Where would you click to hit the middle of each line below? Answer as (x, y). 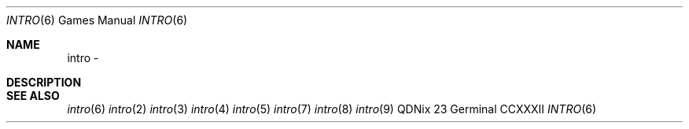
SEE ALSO (33, 96)
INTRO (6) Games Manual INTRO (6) (97, 20)
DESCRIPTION (44, 82)
